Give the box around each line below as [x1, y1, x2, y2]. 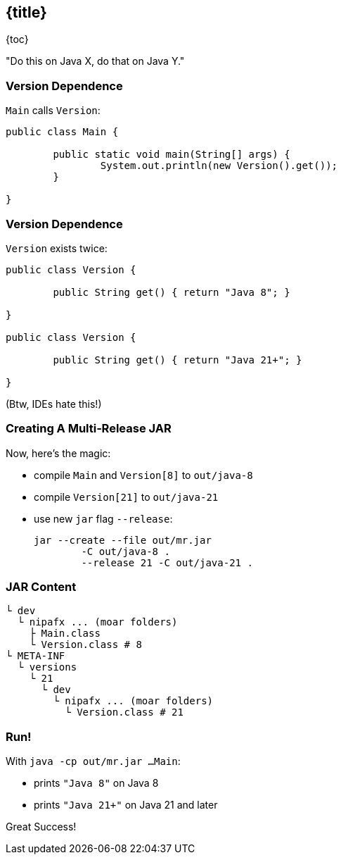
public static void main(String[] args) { [53, 149, 290, 161]
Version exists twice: [6, 242, 108, 254]
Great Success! [6, 821, 77, 833]
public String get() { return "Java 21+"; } [53, 354, 302, 366]
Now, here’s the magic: [6, 447, 111, 459]
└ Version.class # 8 [29, 639, 142, 651]
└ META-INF [6, 650, 65, 662]
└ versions [17, 661, 77, 673]
